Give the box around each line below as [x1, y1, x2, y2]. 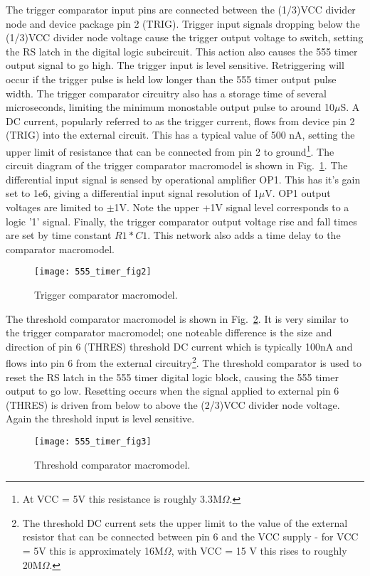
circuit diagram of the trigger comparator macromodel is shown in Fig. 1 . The [6, 158, 348, 173]
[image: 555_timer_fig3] [34, 437, 152, 447]
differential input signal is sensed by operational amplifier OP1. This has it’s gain [6, 171, 361, 186]
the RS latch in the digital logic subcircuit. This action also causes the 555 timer [6, 43, 358, 58]
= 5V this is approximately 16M [22, 543, 164, 558]
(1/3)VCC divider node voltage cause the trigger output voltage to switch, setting [6, 30, 364, 45]
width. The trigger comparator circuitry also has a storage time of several [6, 85, 327, 100]
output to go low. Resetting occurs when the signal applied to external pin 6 [6, 383, 339, 398]
